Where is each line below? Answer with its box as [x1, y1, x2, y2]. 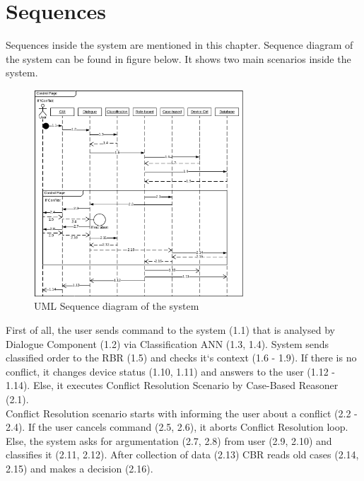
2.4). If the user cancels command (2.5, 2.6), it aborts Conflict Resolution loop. [6, 419, 348, 434]
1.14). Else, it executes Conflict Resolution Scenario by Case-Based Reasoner [6, 378, 339, 393]
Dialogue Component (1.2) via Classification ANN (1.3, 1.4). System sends [6, 336, 329, 351]
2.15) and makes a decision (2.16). [6, 460, 153, 475]
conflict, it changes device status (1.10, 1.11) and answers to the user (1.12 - [6, 364, 335, 378]
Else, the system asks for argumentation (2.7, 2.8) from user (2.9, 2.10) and [6, 433, 332, 448]
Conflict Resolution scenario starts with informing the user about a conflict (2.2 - [6, 405, 358, 420]
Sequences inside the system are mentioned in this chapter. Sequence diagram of [6, 37, 353, 52]
